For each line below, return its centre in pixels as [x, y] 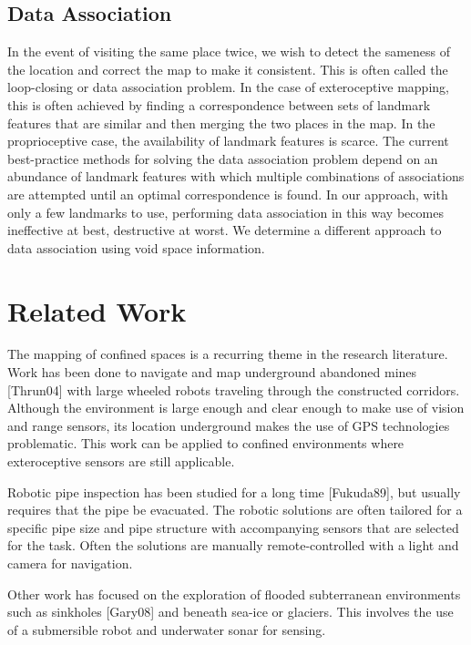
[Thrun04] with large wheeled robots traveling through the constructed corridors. [234, 389]
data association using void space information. [136, 247]
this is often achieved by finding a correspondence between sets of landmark [219, 104]
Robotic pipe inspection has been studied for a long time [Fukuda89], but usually [234, 491]
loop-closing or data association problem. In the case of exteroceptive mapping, [228, 87]
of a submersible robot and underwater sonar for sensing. [167, 629]
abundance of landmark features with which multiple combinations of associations [236, 176]
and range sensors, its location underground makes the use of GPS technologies [229, 425]
